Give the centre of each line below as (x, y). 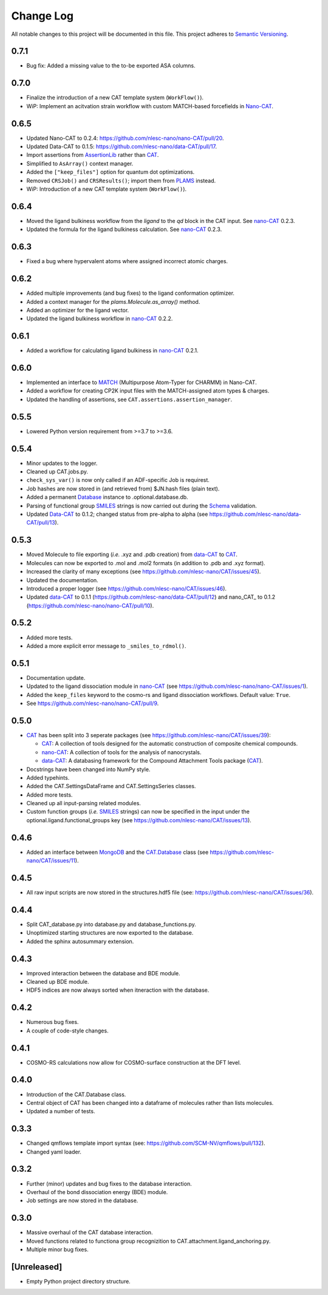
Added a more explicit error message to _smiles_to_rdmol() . (106, 646)
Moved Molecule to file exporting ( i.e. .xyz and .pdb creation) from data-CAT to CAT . (132, 555)
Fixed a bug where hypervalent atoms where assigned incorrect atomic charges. (127, 261)
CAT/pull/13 (41, 523)
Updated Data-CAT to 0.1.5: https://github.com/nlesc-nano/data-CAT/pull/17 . (121, 146)
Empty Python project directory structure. (78, 1281)
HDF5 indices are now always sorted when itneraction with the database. (118, 990)
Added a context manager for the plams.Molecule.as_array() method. (113, 301)
